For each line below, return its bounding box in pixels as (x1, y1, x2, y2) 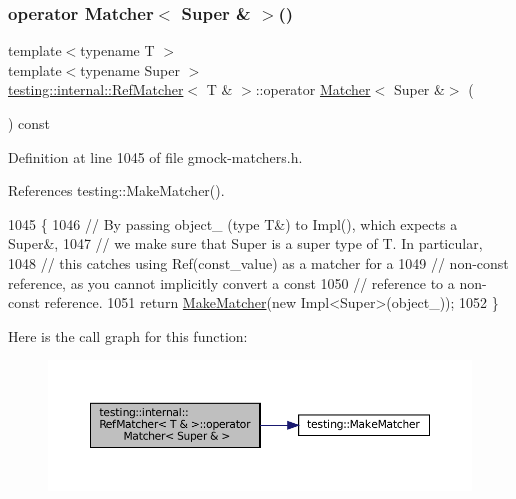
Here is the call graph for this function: (8, 325, 248, 346)
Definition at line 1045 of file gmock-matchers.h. (8, 146, 303, 167)
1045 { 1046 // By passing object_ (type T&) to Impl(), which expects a (8, 213, 458, 234)
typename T (80, 40, 155, 61)
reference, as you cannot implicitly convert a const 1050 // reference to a (8, 272, 455, 293)
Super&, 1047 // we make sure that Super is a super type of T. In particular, (8, 233, 483, 254)
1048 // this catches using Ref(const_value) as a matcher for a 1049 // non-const (8, 252, 509, 273)
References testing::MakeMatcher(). (8, 180, 225, 201)
